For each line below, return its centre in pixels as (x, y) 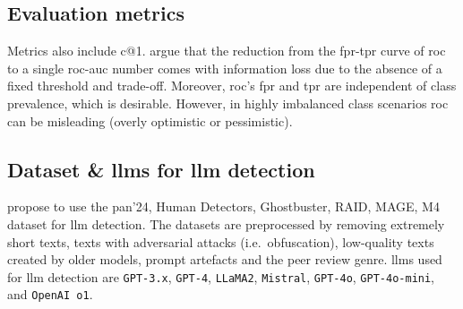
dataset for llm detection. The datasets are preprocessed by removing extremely (226, 223)
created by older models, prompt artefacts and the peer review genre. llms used (225, 259)
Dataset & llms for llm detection (161, 169)
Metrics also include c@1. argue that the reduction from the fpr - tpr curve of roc (227, 51)
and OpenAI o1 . (50, 294)
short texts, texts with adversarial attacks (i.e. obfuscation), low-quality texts (221, 241)
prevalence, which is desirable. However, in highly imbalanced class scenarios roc (228, 103)
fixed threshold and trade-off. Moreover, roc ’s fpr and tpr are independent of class (232, 86)
